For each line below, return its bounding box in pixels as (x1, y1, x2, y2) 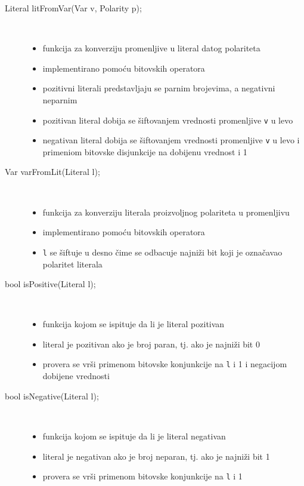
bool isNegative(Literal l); (5, 389, 99, 402)
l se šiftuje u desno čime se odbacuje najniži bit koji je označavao (42, 245, 283, 258)
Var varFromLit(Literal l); (5, 165, 100, 178)
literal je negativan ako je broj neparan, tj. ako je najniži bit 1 (42, 450, 270, 462)
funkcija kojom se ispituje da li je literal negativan (42, 429, 226, 442)
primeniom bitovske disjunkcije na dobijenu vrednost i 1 (42, 145, 247, 158)
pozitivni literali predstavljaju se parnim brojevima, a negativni (42, 82, 275, 94)
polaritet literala (42, 257, 103, 270)
